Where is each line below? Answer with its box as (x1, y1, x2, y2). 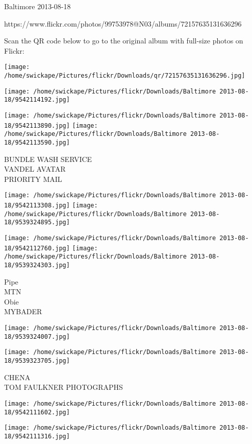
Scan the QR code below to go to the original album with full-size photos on (4, 35, 243, 46)
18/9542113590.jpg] (4, 138, 70, 146)
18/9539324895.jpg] (4, 219, 70, 226)
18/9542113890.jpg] (4, 122, 70, 129)
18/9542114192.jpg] (4, 96, 70, 104)
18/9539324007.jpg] (4, 333, 70, 340)
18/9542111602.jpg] (4, 408, 70, 416)
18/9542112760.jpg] (4, 244, 70, 252)
